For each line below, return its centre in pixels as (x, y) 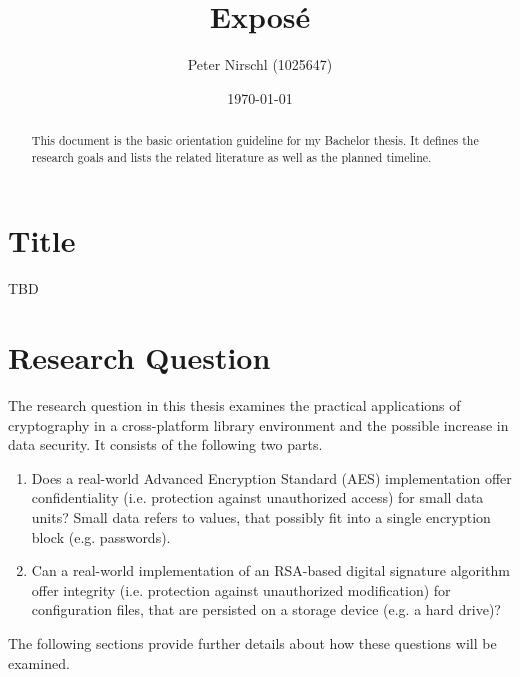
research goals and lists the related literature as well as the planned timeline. (231, 156)
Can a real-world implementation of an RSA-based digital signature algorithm (270, 570)
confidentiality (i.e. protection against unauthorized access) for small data (257, 497)
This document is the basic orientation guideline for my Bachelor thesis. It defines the (255, 140)
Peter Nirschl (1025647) (260, 64)
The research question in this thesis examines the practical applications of (234, 405)
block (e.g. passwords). (101, 536)
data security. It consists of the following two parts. (165, 444)
